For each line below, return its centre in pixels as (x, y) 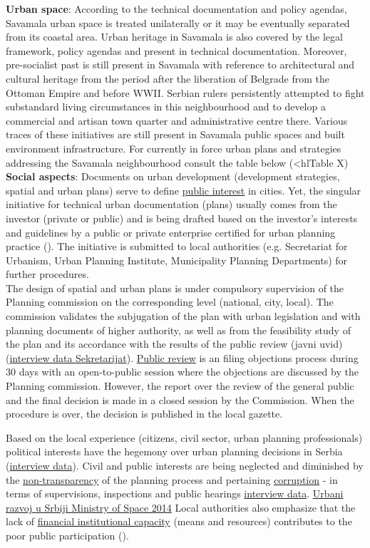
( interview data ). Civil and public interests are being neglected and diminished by (185, 465)
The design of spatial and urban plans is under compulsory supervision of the (175, 288)
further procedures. (47, 274)
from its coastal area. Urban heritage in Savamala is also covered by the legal (174, 37)
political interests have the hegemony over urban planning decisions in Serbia (174, 451)
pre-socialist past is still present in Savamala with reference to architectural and (180, 64)
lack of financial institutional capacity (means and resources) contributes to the (179, 521)
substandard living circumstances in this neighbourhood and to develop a (166, 107)
